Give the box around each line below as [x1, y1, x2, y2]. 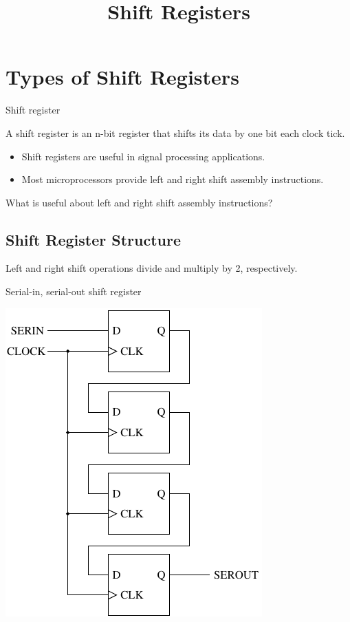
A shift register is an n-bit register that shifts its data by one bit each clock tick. [6, 125, 345, 140]
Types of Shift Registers [6, 63, 239, 91]
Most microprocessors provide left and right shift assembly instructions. [21, 172, 324, 186]
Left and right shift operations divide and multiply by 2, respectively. [6, 261, 298, 275]
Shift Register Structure [6, 228, 182, 250]
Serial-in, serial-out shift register [6, 284, 142, 299]
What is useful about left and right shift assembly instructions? [6, 195, 273, 209]
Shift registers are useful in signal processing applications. [21, 149, 265, 163]
